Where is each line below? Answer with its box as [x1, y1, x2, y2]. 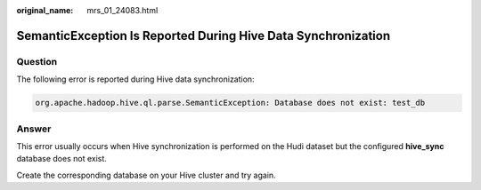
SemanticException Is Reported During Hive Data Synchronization [16, 28, 391, 44]
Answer [16, 123, 52, 135]
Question [16, 55, 58, 67]
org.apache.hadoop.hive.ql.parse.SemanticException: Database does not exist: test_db [35, 98, 426, 108]
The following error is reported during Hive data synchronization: [16, 74, 255, 84]
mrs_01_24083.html [86, 5, 159, 15]
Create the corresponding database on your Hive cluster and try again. [16, 170, 276, 180]
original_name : [16, 5, 74, 15]
